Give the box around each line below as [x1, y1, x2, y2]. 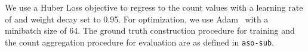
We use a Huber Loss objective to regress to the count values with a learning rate [5, 1, 303, 13]
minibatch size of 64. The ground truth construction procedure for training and [5, 24, 295, 37]
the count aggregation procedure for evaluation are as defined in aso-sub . [5, 35, 274, 48]
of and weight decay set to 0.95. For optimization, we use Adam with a [5, 12, 269, 25]
